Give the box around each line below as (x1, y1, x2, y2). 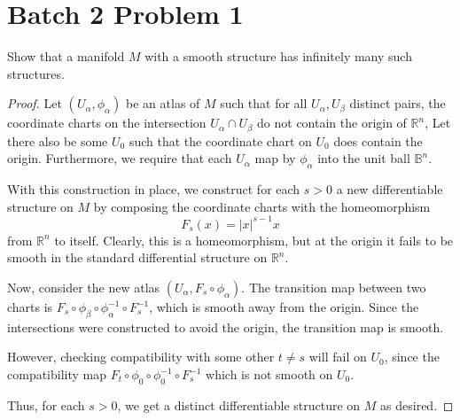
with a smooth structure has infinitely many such (144, 47, 412, 66)
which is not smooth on (206, 365, 333, 384)
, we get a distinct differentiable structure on (117, 395, 361, 414)
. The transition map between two (241, 278, 426, 297)
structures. (7, 64, 65, 82)
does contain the (333, 131, 423, 150)
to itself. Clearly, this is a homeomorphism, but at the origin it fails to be (54, 230, 454, 249)
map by (254, 149, 296, 167)
